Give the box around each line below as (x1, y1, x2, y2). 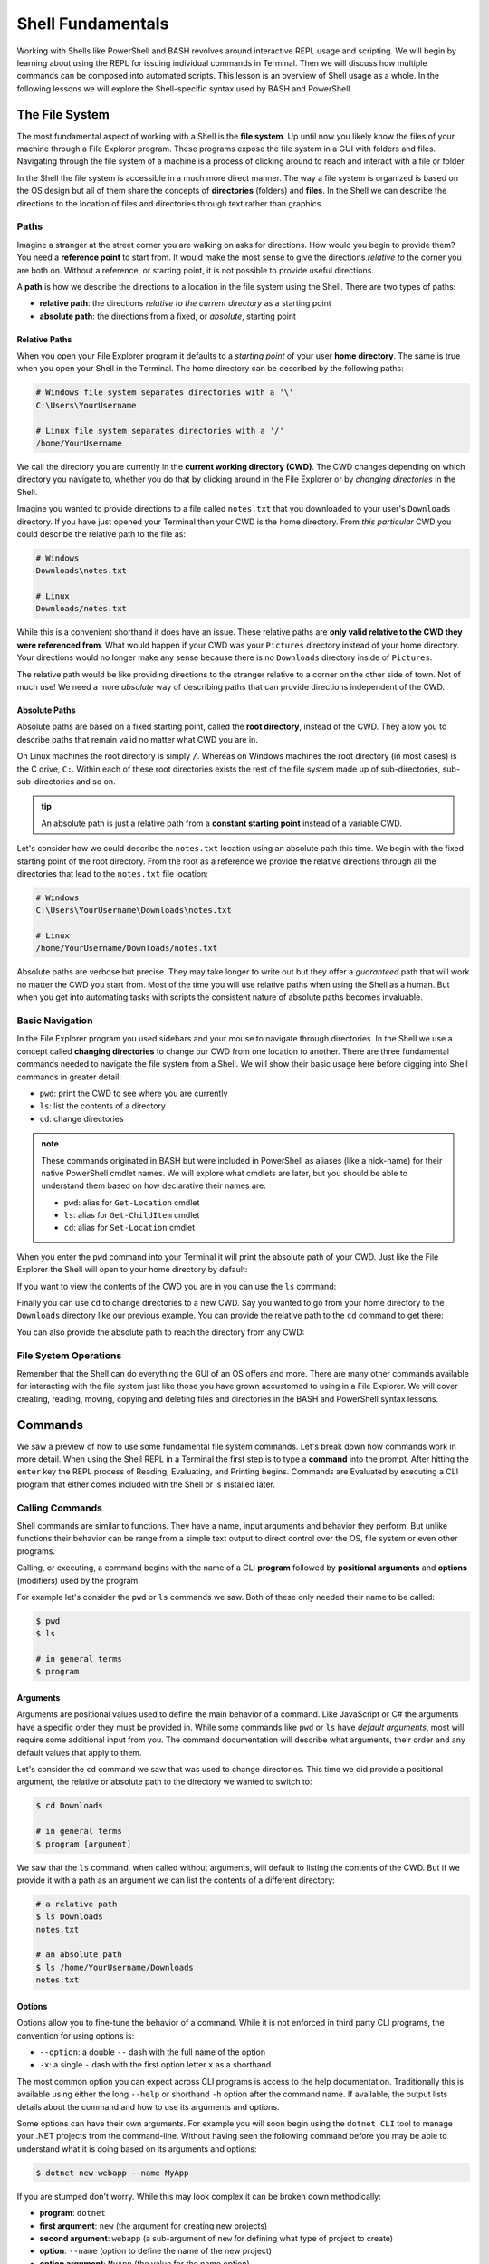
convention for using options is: (16, 2029, 135, 2041)
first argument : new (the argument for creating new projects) (39, 2220, 268, 2231)
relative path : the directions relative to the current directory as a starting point (39, 298, 332, 309)
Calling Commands (16, 1501, 103, 1514)
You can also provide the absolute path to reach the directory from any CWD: (16, 1327, 305, 1338)
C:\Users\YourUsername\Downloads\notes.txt (35, 906, 233, 916)
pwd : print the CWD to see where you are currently (39, 1088, 228, 1098)
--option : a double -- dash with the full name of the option (39, 2047, 266, 2058)
